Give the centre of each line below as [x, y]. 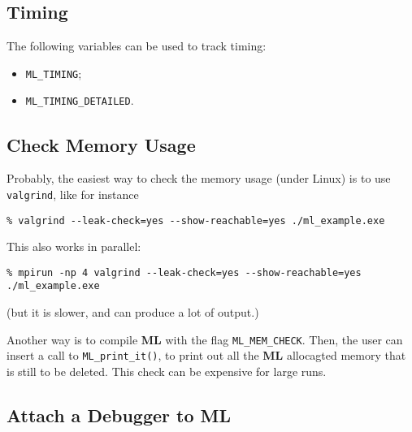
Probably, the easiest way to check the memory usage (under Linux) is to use [199, 178]
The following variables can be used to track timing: [137, 46]
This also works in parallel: [74, 246]
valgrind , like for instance [73, 194]
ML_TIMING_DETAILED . [80, 100]
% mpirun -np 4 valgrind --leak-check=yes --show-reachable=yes [184, 272]
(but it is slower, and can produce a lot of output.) [133, 312]
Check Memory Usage [101, 144]
